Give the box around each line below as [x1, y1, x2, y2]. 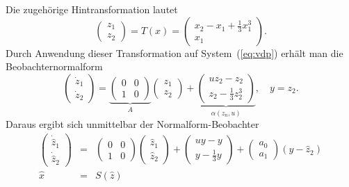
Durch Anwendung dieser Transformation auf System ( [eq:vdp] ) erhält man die [6, 45, 343, 60]
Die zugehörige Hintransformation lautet [6, 2, 178, 16]
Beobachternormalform [6, 59, 103, 74]
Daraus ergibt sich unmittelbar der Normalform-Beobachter [6, 117, 259, 131]
